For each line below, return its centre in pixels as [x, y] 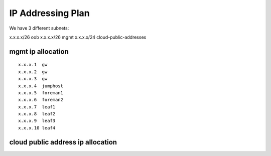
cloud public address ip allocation [63, 142]
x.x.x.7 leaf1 [37, 107]
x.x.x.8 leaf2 [37, 114]
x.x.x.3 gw [33, 79]
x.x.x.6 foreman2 [41, 100]
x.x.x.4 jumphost [41, 86]
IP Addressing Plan [49, 13]
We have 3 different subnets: [39, 28]
